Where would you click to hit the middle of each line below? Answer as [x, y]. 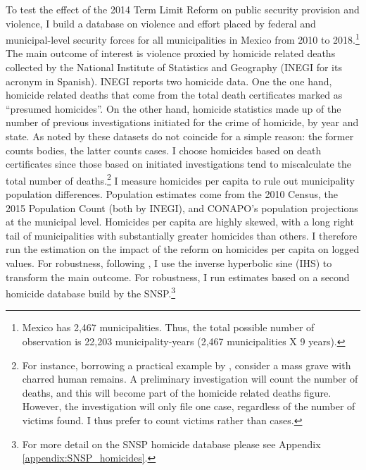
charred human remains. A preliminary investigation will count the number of [190, 379]
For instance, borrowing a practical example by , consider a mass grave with [187, 365]
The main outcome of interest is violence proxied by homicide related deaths [171, 53]
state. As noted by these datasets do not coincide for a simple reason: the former [180, 136]
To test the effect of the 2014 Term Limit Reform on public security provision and [183, 9]
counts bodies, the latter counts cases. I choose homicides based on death [164, 150]
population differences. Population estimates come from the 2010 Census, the [172, 194]
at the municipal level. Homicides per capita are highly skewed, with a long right [180, 222]
